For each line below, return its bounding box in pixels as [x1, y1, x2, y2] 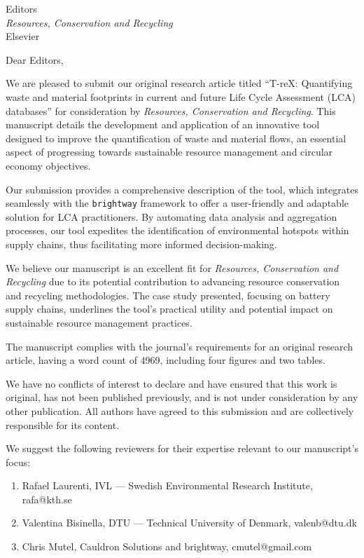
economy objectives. [6, 158, 91, 172]
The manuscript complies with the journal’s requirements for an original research [6, 339, 353, 353]
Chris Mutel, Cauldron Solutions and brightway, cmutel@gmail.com [22, 539, 312, 554]
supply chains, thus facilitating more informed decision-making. [6, 236, 277, 251]
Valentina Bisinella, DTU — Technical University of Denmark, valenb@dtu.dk [22, 515, 357, 530]
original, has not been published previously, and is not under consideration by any [6, 390, 358, 404]
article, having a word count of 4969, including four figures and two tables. [6, 353, 325, 367]
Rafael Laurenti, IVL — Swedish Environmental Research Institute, [22, 478, 313, 493]
